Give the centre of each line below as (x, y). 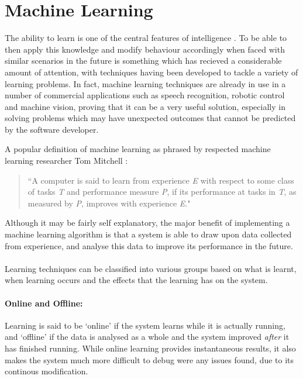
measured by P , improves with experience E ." (109, 203)
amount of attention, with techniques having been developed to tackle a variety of (151, 72)
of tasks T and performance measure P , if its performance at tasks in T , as (162, 192)
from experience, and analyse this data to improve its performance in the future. (149, 245)
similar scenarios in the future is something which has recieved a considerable (143, 61)
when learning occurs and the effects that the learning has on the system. (136, 280)
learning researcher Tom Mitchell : (66, 161)
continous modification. (47, 371)
